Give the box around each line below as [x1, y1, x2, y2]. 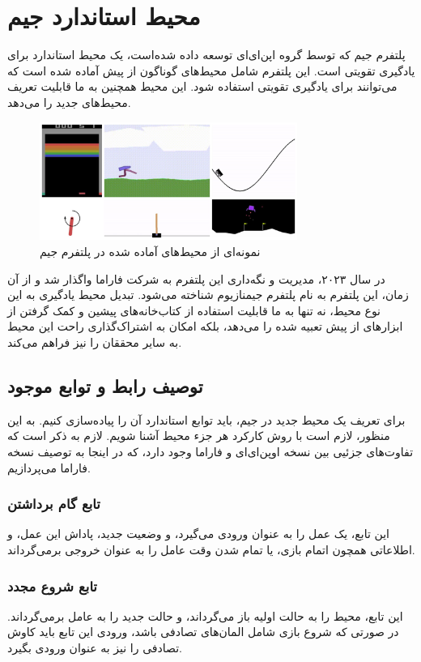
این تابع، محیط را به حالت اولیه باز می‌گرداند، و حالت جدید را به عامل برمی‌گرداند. [7, 607, 403, 624]
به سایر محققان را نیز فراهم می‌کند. [7, 334, 182, 351]
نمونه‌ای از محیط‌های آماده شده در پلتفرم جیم [40, 243, 261, 260]
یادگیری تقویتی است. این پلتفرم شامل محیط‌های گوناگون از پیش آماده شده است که [7, 62, 415, 79]
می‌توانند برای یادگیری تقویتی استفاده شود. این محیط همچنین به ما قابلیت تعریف [7, 78, 398, 95]
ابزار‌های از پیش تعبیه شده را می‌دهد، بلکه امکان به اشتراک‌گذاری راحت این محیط [7, 318, 403, 335]
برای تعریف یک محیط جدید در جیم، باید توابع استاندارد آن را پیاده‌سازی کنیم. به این [7, 411, 406, 428]
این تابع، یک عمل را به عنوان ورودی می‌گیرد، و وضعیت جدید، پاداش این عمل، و [7, 525, 389, 542]
